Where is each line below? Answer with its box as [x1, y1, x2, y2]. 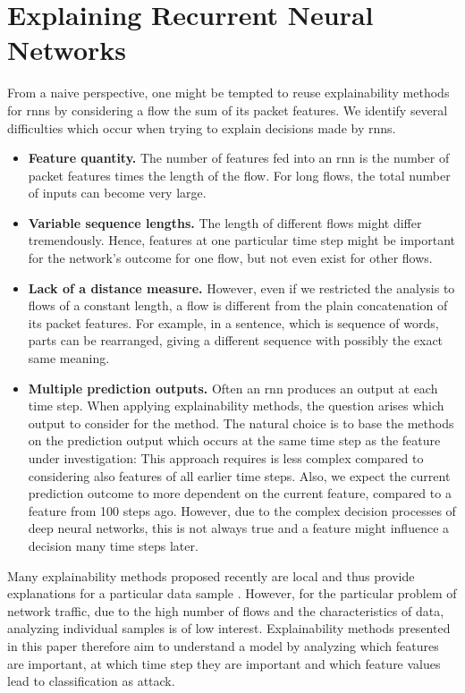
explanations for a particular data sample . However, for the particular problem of [7, 584, 457, 603]
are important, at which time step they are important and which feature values [7, 654, 441, 672]
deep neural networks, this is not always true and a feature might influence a [28, 519, 450, 537]
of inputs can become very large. [28, 183, 207, 202]
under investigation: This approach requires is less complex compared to [28, 449, 424, 467]
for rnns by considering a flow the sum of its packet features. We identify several [7, 100, 448, 119]
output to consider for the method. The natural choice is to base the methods [28, 413, 454, 432]
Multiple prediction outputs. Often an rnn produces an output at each [28, 378, 438, 397]
